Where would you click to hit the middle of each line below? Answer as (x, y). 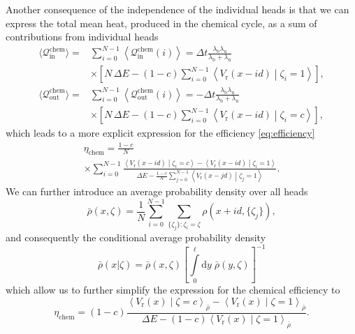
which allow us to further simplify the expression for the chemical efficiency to (173, 290)
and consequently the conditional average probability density (136, 237)
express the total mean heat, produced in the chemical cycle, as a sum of (161, 23)
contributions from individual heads (82, 37)
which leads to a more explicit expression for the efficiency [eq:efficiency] (160, 133)
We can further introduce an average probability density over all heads (157, 191)
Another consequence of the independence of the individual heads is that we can (177, 9)
